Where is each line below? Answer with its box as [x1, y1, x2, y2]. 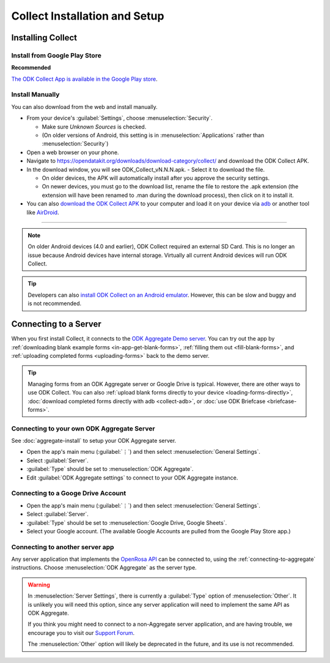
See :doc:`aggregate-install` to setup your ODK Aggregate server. [11, 437, 177, 445]
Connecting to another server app [11, 543, 114, 551]
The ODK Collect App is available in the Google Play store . [11, 75, 158, 83]
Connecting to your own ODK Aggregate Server [11, 424, 155, 432]
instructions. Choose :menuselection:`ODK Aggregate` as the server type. [11, 564, 197, 571]
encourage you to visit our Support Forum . [28, 629, 135, 636]
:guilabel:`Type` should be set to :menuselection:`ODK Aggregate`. [26, 465, 194, 473]
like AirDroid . [26, 209, 59, 216]
